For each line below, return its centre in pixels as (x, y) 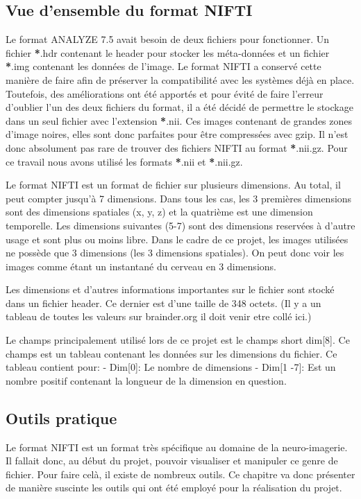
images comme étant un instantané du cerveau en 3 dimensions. (141, 266)
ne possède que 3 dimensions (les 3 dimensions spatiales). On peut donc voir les (175, 253)
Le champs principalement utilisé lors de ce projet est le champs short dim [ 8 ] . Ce (178, 340)
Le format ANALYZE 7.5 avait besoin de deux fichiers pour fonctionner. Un (168, 39)
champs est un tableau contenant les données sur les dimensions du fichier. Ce (171, 353)
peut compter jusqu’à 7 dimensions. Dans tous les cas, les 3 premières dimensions (179, 198)
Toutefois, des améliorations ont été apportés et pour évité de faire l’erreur (165, 93)
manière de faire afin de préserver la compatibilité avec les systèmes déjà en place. (180, 79)
